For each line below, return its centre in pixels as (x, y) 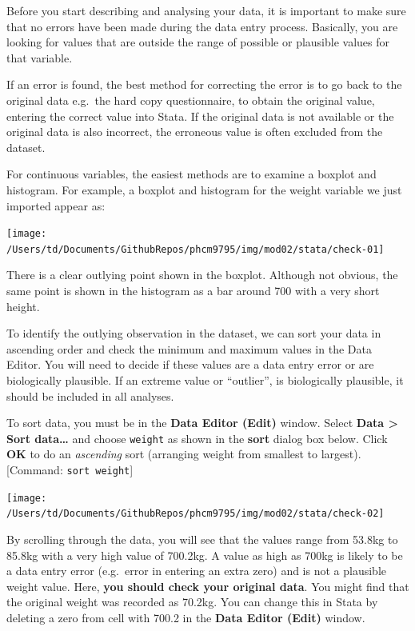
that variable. (40, 57)
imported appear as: (56, 205)
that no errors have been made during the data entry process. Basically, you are (202, 26)
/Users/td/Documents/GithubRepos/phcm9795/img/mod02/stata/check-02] (196, 514)
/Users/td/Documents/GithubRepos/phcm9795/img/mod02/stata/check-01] (196, 249)
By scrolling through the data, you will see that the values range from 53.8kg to (202, 539)
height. (23, 306)
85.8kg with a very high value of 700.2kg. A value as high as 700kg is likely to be (205, 555)
